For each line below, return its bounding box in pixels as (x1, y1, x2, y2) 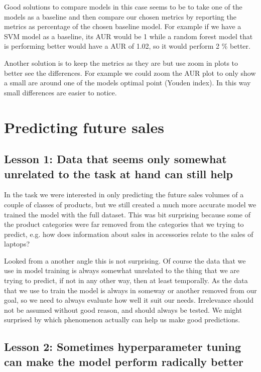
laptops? (4, 238, 30, 249)
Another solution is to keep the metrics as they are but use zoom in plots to (4, 57, 238, 68)
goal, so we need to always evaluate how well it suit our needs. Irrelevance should (4, 295, 254, 305)
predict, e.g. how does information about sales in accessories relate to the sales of (4, 228, 253, 239)
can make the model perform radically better (4, 353, 244, 369)
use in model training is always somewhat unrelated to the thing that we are (4, 265, 240, 276)
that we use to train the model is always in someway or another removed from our (4, 285, 257, 295)
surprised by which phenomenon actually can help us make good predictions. (4, 314, 240, 325)
